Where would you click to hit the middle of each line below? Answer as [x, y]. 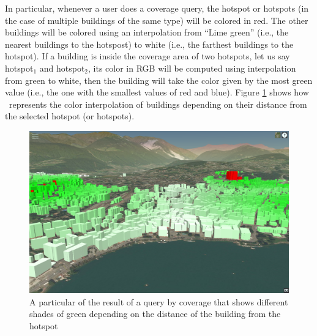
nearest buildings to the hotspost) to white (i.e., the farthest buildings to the [149, 44]
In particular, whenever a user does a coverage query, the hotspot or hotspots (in [157, 8]
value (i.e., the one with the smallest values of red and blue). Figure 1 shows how [157, 92]
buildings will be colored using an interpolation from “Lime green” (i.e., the [147, 32]
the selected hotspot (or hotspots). [70, 116]
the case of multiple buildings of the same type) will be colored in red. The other [157, 20]
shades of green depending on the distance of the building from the [155, 314]
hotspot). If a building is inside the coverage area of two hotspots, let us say [147, 56]
